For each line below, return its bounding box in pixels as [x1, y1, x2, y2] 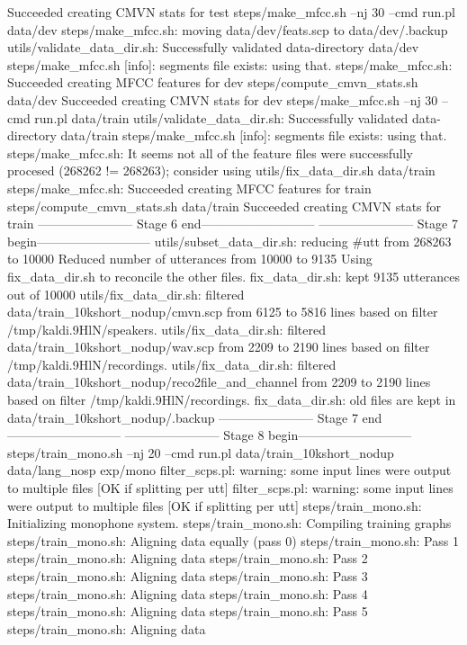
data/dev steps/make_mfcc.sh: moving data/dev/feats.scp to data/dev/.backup [7, 20, 448, 39]
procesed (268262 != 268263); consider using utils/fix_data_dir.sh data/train [7, 161, 436, 180]
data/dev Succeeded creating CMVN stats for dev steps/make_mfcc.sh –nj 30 [7, 90, 438, 109]
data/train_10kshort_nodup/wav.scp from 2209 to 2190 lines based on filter [7, 337, 430, 356]
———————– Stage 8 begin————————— [124, 426, 412, 444]
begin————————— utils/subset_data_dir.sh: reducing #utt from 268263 [7, 231, 452, 250]
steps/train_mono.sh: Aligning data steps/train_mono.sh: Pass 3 [7, 567, 368, 585]
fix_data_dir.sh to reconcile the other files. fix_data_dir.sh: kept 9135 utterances [7, 266, 460, 285]
